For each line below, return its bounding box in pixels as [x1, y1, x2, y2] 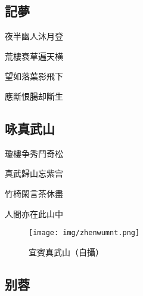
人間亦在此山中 [5, 207, 63, 220]
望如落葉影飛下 [5, 70, 63, 82]
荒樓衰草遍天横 [5, 50, 63, 62]
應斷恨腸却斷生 [5, 90, 63, 102]
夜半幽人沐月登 [5, 30, 63, 42]
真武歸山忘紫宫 [5, 167, 63, 180]
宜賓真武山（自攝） [29, 245, 104, 258]
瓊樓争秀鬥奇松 [5, 147, 63, 159]
